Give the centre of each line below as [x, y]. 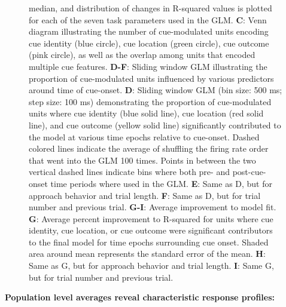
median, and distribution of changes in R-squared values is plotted [150, 8]
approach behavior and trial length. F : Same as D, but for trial [145, 195]
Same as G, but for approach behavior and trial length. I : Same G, [151, 265]
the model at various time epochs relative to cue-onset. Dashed [144, 136]
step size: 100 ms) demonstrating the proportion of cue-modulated [150, 101]
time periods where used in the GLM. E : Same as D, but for [162, 183]
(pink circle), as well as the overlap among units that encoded [142, 55]
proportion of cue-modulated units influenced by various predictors [151, 78]
